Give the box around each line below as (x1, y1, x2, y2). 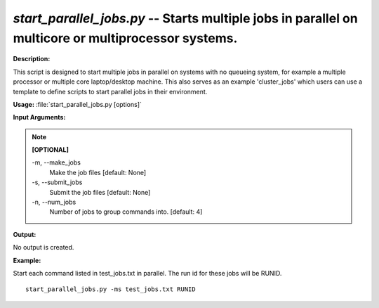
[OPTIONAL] (32, 146, 69, 154)
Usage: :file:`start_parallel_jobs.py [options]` (13, 100, 142, 108)
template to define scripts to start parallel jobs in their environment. (13, 87, 208, 96)
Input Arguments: (13, 113, 66, 122)
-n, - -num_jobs (32, 198, 77, 207)
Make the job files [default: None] (49, 168, 147, 177)
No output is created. (13, 243, 74, 252)
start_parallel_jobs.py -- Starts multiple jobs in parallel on (13, 11, 358, 26)
